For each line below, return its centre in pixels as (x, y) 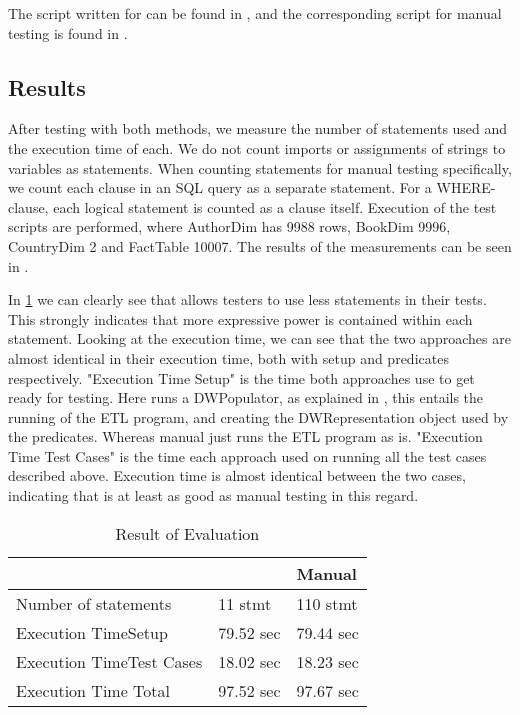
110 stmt (327, 603)
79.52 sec (249, 632)
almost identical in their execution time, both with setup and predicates (228, 357)
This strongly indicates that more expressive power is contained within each (240, 318)
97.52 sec (249, 690)
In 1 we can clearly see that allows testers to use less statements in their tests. (247, 299)
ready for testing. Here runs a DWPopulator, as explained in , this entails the (246, 397)
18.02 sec (249, 661)
